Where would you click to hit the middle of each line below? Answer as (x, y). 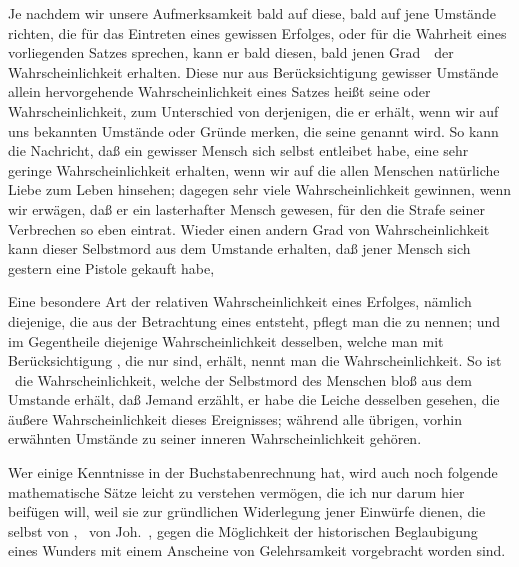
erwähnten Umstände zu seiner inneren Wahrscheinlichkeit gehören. (215, 438)
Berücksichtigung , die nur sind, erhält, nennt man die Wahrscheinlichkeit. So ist (255, 360)
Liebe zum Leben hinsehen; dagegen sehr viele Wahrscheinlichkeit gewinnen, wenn (260, 189)
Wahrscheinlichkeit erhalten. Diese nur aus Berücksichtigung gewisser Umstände (253, 71)
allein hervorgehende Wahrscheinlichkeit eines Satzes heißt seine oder (219, 91)
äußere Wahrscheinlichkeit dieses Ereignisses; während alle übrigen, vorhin (235, 418)
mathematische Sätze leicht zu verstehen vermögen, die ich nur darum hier (236, 491)
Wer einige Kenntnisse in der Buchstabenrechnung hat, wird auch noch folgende (253, 472)
